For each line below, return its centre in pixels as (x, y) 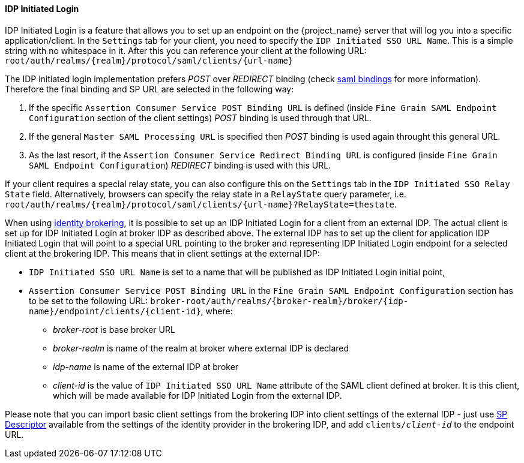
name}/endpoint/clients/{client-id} (115, 311)
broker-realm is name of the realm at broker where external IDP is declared (201, 348)
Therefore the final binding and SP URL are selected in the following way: (149, 89)
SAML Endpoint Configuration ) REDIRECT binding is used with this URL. (180, 165)
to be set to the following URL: (89, 300)
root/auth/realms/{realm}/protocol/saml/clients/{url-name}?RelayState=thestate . (201, 204)
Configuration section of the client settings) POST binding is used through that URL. (200, 118)
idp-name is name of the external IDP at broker (146, 366)
